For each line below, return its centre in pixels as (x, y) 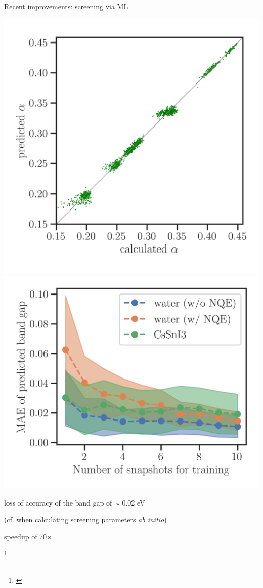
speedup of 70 (26, 536)
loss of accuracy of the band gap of (58, 502)
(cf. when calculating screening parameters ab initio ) (85, 519)
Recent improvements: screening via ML (66, 6)
